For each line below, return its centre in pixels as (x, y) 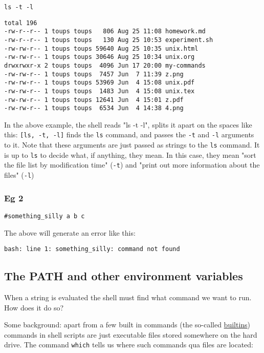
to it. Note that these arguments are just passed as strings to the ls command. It (132, 145)
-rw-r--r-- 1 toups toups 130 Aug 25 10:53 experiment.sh (109, 40)
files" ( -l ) (19, 175)
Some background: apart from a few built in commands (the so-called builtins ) (127, 325)
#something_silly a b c (45, 216)
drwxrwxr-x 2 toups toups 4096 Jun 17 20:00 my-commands (105, 65)
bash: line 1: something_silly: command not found (92, 249)
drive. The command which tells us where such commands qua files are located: (129, 345)
